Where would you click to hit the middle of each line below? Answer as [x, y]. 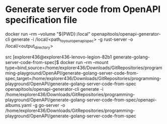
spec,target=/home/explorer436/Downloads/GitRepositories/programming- [83, 78]
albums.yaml [18, 105]
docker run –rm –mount [84, 62]
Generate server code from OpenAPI [83, 9]
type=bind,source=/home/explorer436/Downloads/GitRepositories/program [84, 68]
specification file [41, 20]
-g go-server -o [49, 105]
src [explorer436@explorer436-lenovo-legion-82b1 [59, 57]
